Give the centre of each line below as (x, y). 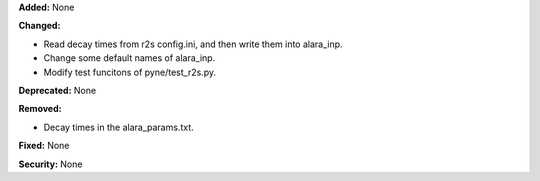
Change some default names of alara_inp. (129, 58)
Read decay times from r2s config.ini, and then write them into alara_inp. (193, 44)
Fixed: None (44, 146)
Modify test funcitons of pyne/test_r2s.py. (130, 72)
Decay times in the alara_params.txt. (118, 127)
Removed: (40, 109)
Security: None (50, 164)
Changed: (39, 26)
